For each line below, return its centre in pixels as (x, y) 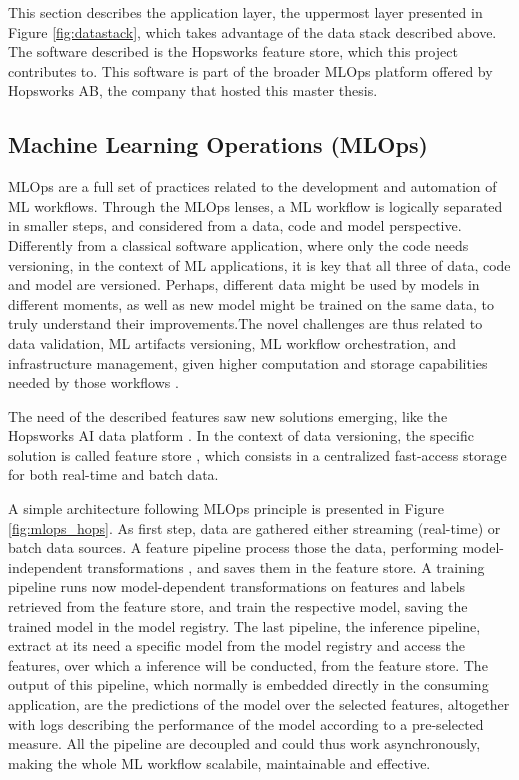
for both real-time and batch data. (113, 474)
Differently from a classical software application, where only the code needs (238, 244)
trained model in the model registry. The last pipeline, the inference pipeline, (244, 625)
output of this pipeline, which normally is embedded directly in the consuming (248, 684)
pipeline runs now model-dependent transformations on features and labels (237, 586)
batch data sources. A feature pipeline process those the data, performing (233, 547)
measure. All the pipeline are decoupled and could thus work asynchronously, (244, 743)
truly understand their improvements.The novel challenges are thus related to (245, 323)
